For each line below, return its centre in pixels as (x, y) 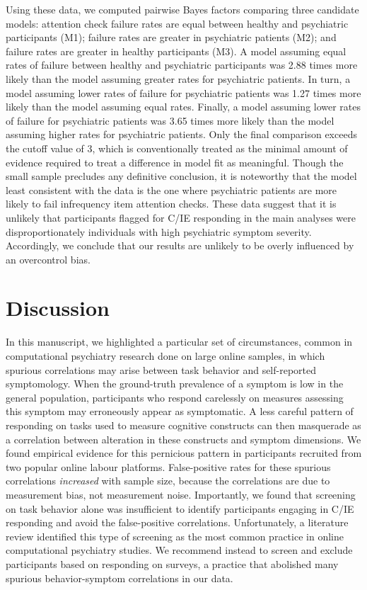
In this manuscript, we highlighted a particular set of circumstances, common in (179, 342)
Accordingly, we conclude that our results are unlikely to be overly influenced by (180, 245)
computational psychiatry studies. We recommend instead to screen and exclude (179, 550)
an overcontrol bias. (48, 259)
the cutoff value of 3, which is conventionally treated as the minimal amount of (177, 148)
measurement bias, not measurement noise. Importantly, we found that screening (181, 494)
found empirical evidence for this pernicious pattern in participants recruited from (184, 453)
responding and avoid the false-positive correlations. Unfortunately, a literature (177, 522)
